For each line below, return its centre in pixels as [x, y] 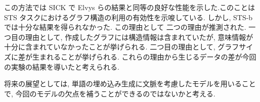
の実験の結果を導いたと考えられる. [62, 66]
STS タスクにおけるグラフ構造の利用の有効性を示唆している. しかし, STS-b [128, 17]
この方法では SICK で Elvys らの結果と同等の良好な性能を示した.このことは [130, 7]
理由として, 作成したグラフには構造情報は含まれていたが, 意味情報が [139, 37]
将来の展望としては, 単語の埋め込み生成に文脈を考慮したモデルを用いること [130, 84]
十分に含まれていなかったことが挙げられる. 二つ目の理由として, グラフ [122, 47]
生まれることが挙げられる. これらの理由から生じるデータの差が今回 [144, 56]
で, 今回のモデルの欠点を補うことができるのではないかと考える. [110, 93]
